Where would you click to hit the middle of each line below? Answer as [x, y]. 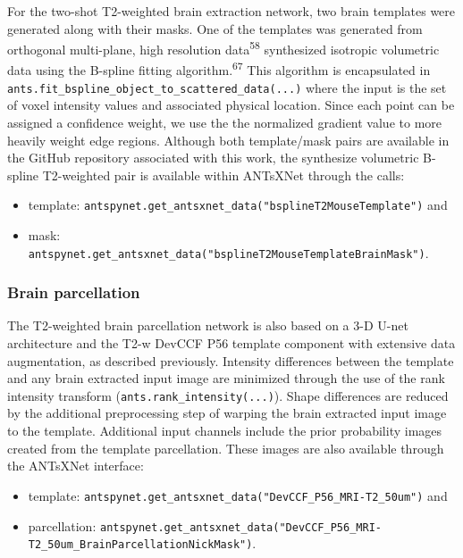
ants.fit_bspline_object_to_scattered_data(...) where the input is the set [227, 87]
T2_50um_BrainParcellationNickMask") [140, 545]
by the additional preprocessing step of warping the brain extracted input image [227, 413]
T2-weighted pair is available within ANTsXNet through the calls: [223, 175]
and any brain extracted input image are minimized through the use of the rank [226, 378]
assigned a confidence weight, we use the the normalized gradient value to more [225, 122]
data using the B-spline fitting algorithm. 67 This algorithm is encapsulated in [219, 69]
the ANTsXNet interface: [76, 466]
